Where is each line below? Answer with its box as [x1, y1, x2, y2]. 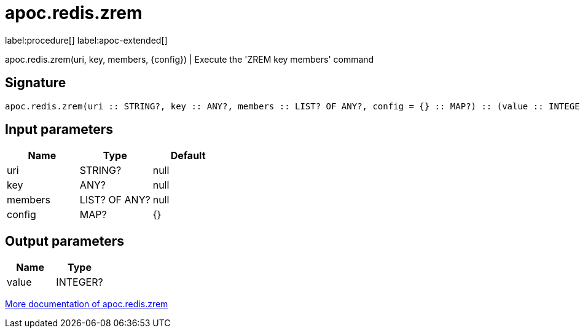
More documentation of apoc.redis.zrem [5, 299, 168, 310]
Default [170, 149, 206, 162]
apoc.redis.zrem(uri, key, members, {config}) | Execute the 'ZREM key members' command [5, 53, 374, 65]
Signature [5, 75, 66, 91]
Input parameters [5, 122, 114, 138]
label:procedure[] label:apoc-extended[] [5, 34, 168, 45]
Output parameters [5, 233, 124, 249]
